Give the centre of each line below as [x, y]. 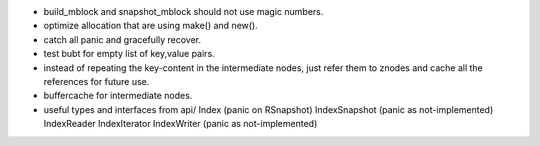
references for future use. [96, 81]
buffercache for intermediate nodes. [118, 96]
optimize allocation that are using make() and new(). [151, 26]
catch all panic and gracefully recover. [122, 39]
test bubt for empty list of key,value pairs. [129, 54]
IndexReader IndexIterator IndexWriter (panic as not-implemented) [180, 124]
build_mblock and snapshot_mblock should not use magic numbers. [183, 11]
